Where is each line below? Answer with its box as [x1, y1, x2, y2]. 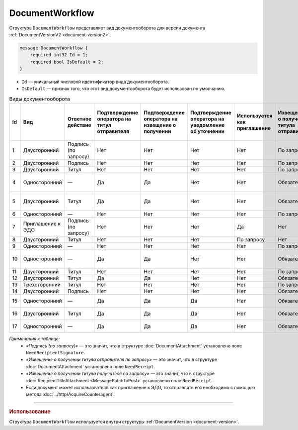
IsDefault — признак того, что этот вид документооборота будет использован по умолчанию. [21, 86, 225, 92]
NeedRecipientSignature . [26, 350, 85, 356]
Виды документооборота [9, 96, 71, 103]
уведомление [190, 122, 225, 129]
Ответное [67, 115, 92, 122]
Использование [9, 408, 51, 415]
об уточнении [190, 128, 224, 135]
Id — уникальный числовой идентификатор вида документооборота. [21, 79, 169, 85]
